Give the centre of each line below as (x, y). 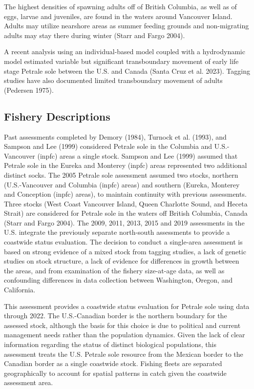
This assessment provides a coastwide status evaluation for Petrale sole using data (127, 306)
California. (20, 290)
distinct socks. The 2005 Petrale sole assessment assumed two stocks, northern (121, 174)
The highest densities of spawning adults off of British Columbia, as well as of (120, 6)
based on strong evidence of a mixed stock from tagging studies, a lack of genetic (125, 251)
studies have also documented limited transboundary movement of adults (113, 80)
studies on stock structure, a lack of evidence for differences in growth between (122, 261)
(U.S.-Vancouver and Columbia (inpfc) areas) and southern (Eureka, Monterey (122, 184)
